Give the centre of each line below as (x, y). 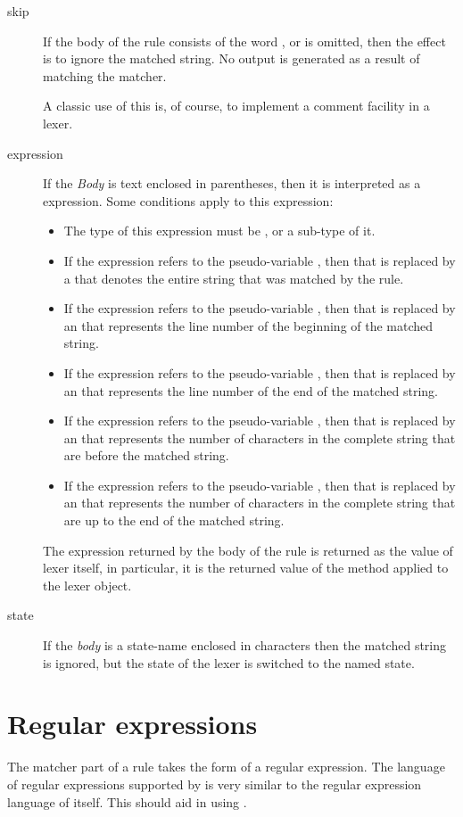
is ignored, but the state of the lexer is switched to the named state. (229, 662)
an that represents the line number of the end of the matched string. (251, 390)
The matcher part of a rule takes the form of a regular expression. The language (226, 767)
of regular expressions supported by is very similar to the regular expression (215, 784)
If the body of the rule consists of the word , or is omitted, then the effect (244, 41)
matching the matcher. (105, 75)
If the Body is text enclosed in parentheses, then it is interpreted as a (232, 183)
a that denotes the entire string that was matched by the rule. (234, 278)
